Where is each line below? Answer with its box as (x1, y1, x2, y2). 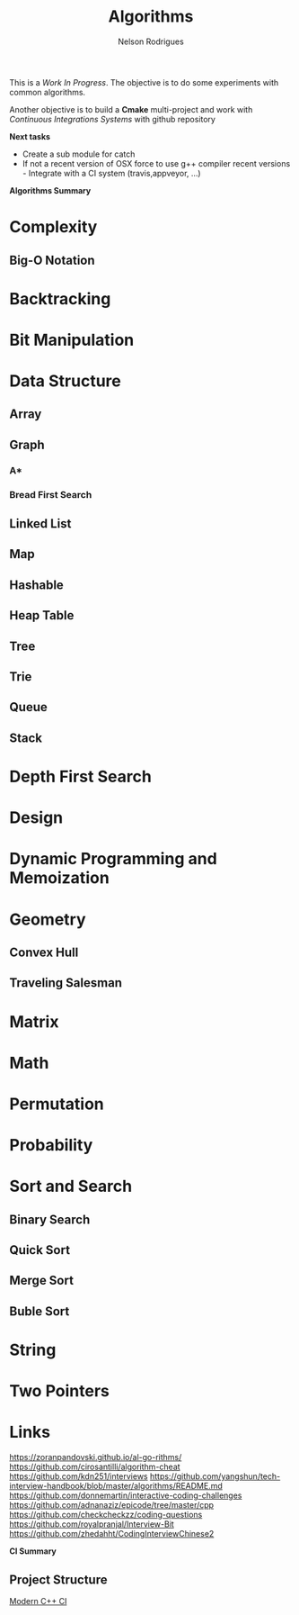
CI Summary (9, 1546, 57, 1556)
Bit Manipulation (9, 329, 135, 350)
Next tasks (9, 131, 51, 141)
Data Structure (9, 371, 121, 392)
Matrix (9, 1011, 59, 1032)
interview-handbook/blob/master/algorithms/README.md (9, 1481, 223, 1492)
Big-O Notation (9, 252, 96, 267)
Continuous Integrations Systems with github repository (9, 113, 215, 124)
